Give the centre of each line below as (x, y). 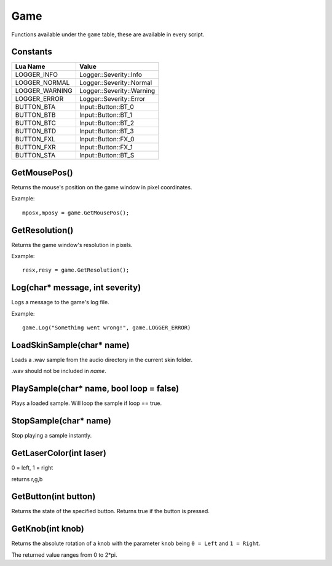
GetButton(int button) (53, 497)
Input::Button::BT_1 (105, 115)
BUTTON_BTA (35, 107)
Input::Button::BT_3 (107, 131)
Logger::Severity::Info (111, 75)
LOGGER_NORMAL (42, 83)
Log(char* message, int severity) (76, 288)
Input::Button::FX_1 (106, 147)
